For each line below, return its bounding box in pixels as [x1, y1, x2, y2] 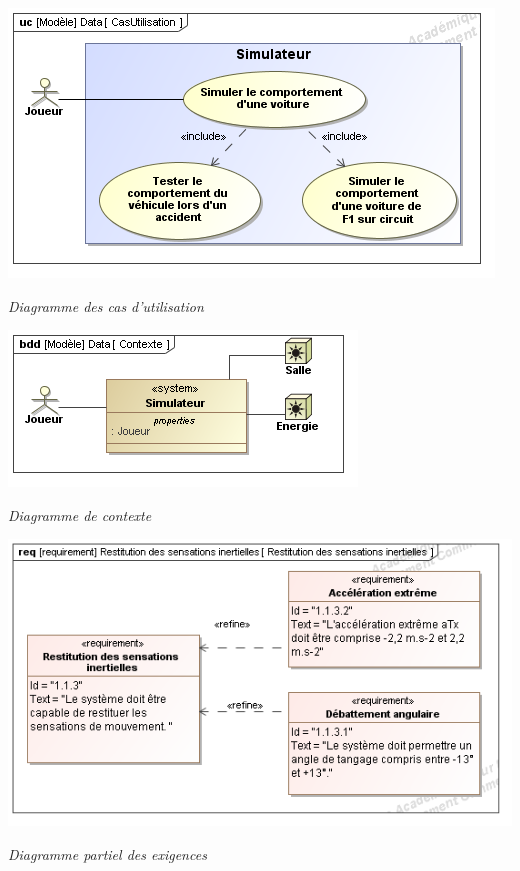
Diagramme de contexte [8, 504, 152, 525]
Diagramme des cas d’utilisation [8, 295, 204, 316]
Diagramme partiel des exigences [8, 843, 207, 864]
